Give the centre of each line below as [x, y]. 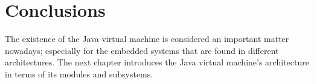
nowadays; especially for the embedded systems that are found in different [142, 50]
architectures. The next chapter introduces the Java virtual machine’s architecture [157, 62]
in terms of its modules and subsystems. [79, 73]
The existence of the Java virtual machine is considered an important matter [147, 39]
